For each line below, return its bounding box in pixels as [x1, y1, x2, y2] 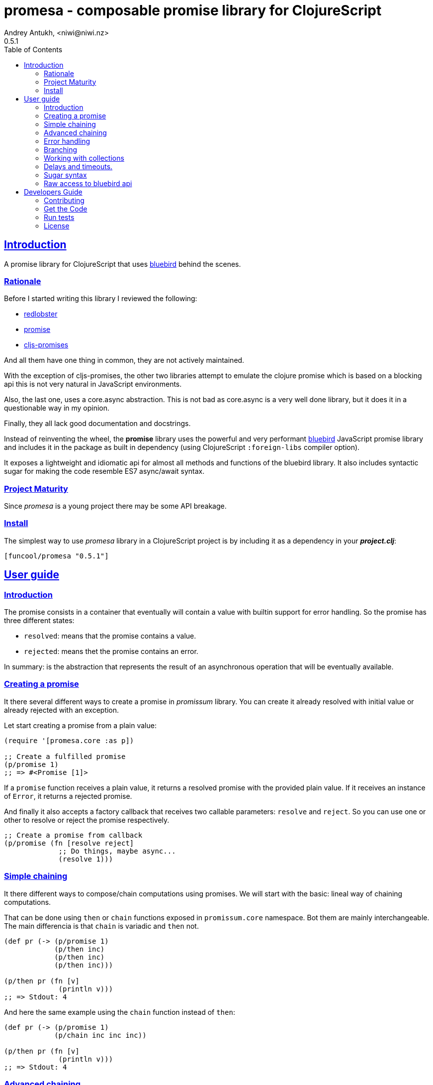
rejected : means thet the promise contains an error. [24, 647, 198, 656]
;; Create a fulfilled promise [4, 752, 126, 760]
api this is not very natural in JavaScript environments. [4, 380, 182, 389]
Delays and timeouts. [44, 162, 113, 171]
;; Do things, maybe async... [58, 847, 176, 855]
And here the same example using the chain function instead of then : [4, 1007, 235, 1016]
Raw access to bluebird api [44, 179, 132, 188]
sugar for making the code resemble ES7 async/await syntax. [4, 467, 205, 476]
